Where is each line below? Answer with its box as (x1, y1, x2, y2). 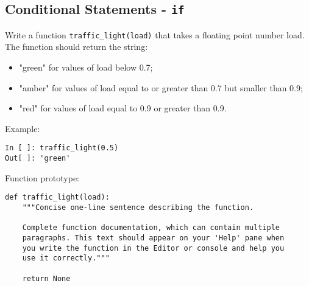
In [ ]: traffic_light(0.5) (5, 144, 119, 153)
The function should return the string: (5, 40, 148, 53)
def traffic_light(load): (5, 193, 110, 202)
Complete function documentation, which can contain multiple (22, 223, 280, 232)
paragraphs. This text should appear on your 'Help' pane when (22, 233, 285, 242)
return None (22, 274, 71, 283)
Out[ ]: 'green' (5, 154, 71, 163)
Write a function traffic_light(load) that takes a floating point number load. (5, 28, 305, 41)
